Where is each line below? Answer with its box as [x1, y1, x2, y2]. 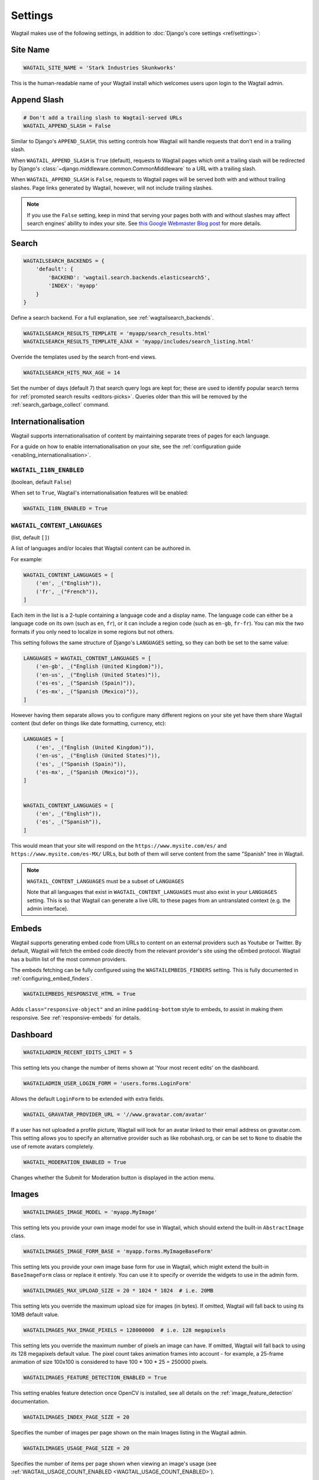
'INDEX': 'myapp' [48, 282, 99, 289]
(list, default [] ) [11, 534, 50, 541]
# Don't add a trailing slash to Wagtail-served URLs [23, 114, 183, 121]
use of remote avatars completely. [11, 1143, 95, 1150]
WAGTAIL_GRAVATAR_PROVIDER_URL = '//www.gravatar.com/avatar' [23, 1111, 207, 1118]
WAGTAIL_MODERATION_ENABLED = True [23, 1159, 126, 1166]
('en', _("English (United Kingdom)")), [35, 744, 155, 751]
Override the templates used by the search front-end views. [11, 353, 157, 361]
